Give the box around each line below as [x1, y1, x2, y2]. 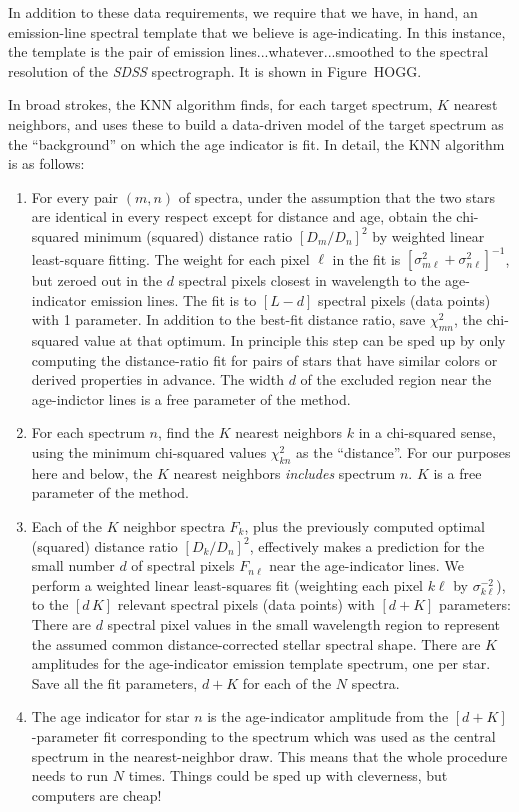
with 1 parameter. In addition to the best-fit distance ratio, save [31, 309, 426, 330]
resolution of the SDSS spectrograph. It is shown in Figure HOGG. [8, 60, 422, 81]
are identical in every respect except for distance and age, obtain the [31, 206, 452, 227]
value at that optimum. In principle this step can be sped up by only [83, 330, 506, 351]
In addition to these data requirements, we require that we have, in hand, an [8, 2, 478, 22]
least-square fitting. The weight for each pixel [31, 248, 310, 269]
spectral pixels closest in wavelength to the [178, 270, 441, 291]
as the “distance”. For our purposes [296, 441, 511, 462]
